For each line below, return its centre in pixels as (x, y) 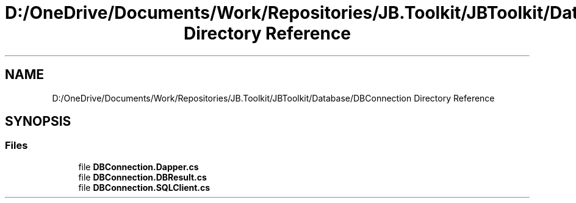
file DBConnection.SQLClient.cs (144, 187)
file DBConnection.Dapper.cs (139, 167)
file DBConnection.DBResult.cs (142, 177)
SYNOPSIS (38, 122)
